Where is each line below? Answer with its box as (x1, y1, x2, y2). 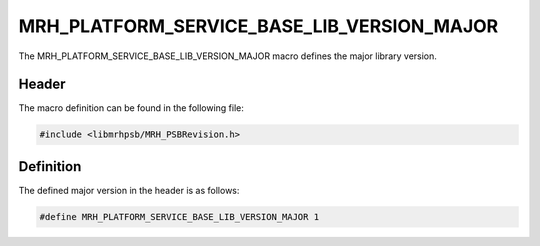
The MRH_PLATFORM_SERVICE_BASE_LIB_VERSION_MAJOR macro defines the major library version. (18, 50, 437, 62)
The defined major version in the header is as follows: (18, 184, 240, 196)
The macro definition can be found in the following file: (18, 102, 245, 114)
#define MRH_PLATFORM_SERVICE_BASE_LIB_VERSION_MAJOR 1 (39, 211, 320, 222)
